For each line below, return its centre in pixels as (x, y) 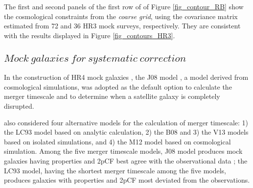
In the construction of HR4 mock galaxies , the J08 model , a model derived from (126, 77)
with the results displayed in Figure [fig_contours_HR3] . (90, 35)
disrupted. (19, 106)
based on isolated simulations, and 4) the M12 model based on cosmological (117, 141)
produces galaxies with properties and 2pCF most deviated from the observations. (127, 180)
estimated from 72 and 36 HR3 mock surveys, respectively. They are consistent (122, 26)
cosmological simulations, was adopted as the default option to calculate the (118, 86)
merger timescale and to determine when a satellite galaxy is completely (112, 96)
